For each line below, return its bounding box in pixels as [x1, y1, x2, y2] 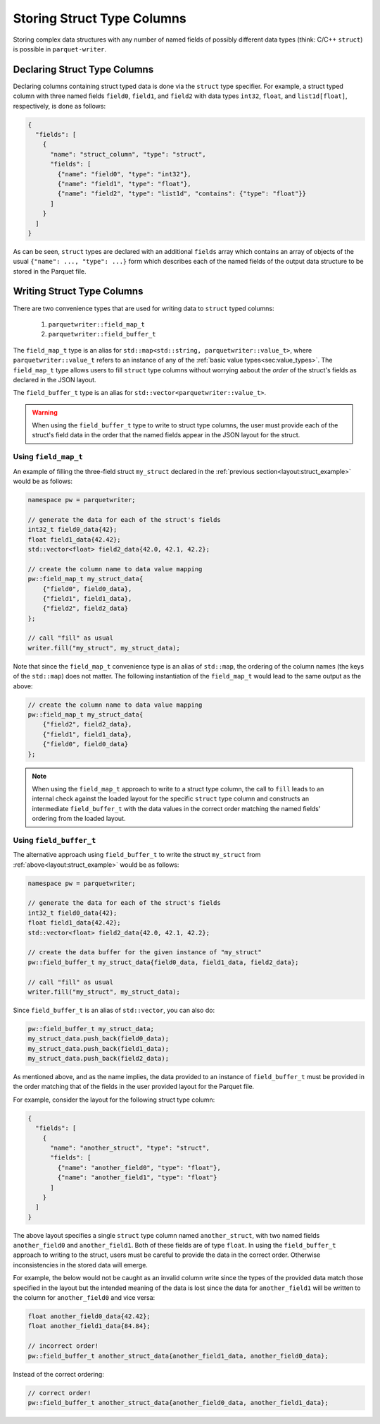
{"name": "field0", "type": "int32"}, [57, 170, 191, 178]
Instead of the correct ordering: [13, 1370, 105, 1378]
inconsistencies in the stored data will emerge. [13, 1260, 148, 1269]
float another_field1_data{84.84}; [27, 1322, 151, 1330]
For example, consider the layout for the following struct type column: [13, 1095, 215, 1104]
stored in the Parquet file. [13, 267, 87, 275]
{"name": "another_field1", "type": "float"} [57, 1174, 217, 1181]
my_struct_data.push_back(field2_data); [27, 1054, 169, 1063]
